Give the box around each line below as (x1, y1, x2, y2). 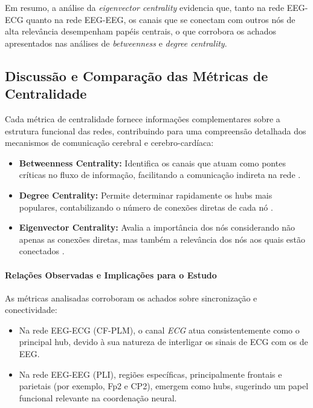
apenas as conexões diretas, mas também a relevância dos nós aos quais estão (19, 232, 306, 245)
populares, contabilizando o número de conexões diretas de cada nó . (19, 200, 273, 213)
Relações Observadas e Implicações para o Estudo (5, 268, 217, 281)
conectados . (19, 245, 65, 257)
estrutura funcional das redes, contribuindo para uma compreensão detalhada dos (5, 124, 306, 137)
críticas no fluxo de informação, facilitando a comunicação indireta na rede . (19, 168, 301, 181)
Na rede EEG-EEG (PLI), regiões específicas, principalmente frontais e (19, 367, 282, 380)
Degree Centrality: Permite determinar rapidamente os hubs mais (19, 188, 273, 201)
